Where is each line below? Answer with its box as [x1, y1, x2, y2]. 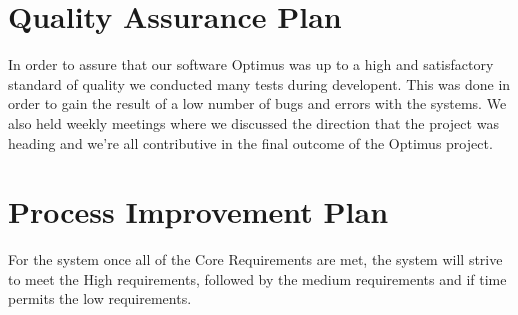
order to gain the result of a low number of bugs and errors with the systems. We [8, 93, 507, 114]
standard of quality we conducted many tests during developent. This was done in [8, 73, 511, 94]
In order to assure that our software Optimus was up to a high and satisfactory [8, 54, 494, 75]
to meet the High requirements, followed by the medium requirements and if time [8, 268, 507, 289]
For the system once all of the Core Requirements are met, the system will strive [8, 249, 503, 270]
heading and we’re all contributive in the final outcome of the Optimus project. [8, 132, 493, 153]
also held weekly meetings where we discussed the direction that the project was [8, 112, 499, 133]
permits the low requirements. [8, 288, 192, 309]
